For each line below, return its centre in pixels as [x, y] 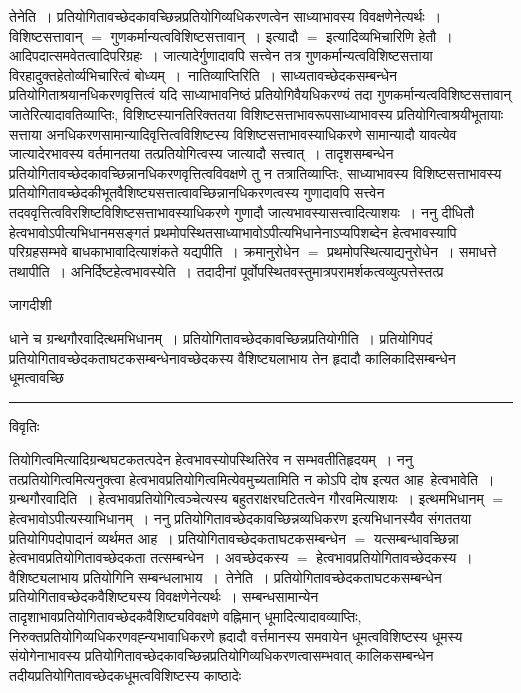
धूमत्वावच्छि [36, 377]
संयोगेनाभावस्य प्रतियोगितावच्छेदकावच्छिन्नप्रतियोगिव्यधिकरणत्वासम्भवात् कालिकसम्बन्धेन [221, 655]
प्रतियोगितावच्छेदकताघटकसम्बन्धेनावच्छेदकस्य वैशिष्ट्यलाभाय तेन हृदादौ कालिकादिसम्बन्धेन [232, 357]
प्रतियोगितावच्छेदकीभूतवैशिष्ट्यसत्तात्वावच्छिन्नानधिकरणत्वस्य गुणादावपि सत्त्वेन [197, 192]
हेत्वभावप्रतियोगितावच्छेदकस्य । [394, 557]
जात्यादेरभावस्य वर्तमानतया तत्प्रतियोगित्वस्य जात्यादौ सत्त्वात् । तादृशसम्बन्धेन [201, 153]
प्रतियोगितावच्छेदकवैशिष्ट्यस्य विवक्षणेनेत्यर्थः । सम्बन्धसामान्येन [164, 596]
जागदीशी [30, 304]
